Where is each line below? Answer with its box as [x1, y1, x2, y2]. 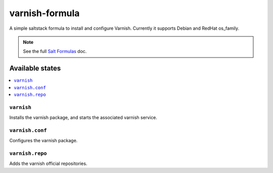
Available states [9, 64, 61, 73]
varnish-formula [9, 8, 80, 19]
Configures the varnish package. [9, 138, 78, 144]
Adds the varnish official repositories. [9, 160, 87, 166]
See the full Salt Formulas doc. [23, 48, 87, 54]
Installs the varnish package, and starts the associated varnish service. [9, 114, 158, 121]
